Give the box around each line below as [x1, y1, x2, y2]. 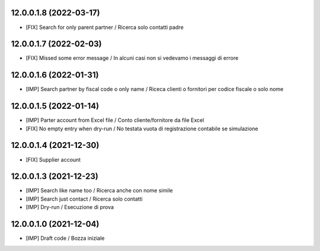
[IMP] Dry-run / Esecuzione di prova [25, 204, 114, 211]
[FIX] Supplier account [25, 156, 81, 163]
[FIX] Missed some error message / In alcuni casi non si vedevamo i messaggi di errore [25, 54, 239, 62]
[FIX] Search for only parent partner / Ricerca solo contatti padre [25, 24, 184, 31]
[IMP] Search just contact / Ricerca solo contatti [25, 195, 143, 202]
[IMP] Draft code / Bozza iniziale [25, 234, 105, 242]
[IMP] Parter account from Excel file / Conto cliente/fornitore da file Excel [25, 117, 204, 124]
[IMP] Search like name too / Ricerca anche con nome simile [25, 187, 173, 194]
